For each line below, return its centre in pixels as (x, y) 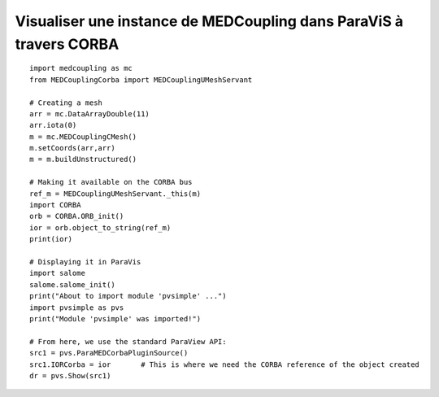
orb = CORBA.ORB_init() (77, 216)
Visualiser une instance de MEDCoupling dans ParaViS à (209, 21)
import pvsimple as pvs (77, 308)
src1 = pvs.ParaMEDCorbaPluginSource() (109, 353)
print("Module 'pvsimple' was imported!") (115, 318)
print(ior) (51, 239)
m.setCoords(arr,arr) (72, 148)
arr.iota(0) (53, 125)
